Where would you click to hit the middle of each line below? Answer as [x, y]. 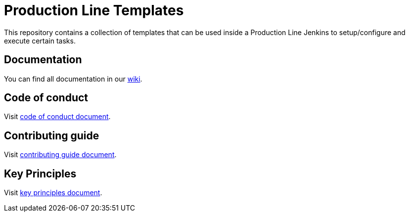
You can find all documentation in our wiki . [73, 79]
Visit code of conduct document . [57, 117]
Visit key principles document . [53, 193]
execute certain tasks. [40, 41]
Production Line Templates [94, 10]
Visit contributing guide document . [60, 155]
